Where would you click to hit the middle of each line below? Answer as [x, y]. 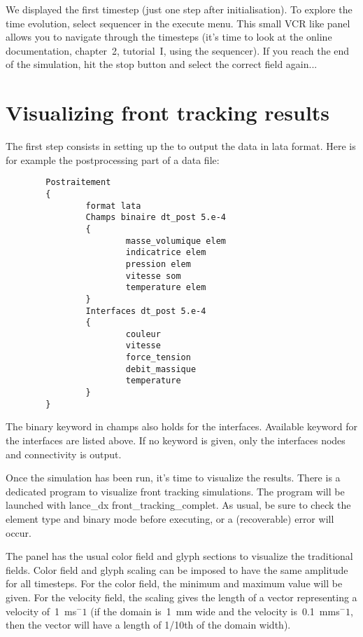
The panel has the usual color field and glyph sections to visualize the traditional [179, 556]
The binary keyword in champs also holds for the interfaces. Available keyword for [182, 426]
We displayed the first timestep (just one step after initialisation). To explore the [179, 9]
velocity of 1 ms [41, 611]
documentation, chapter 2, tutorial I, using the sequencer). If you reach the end [178, 50]
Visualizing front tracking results [168, 112]
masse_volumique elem [176, 241]
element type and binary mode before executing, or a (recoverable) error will [170, 518]
